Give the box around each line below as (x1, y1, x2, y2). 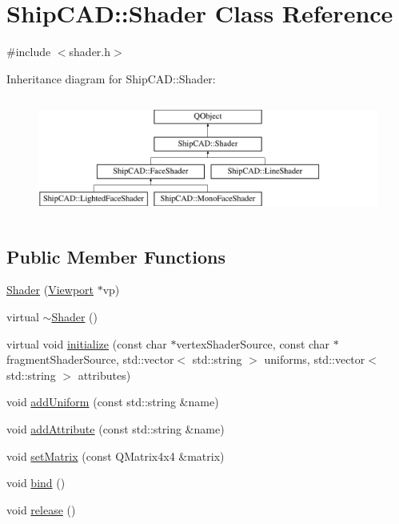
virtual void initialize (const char (6, 335, 167, 352)
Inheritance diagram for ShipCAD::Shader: (6, 70, 216, 87)
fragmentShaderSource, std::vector (6, 351, 174, 368)
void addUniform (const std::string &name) (6, 393, 219, 410)
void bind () (6, 474, 66, 491)
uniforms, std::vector (264, 351, 365, 368)
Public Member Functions (6, 244, 225, 268)
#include (6, 43, 51, 60)
